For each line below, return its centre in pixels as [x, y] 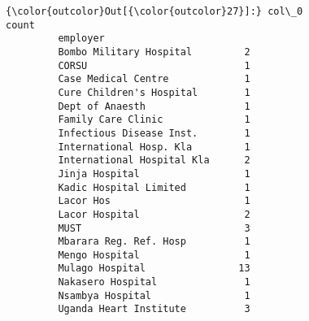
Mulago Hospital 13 [154, 269]
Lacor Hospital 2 [154, 214]
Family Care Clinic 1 [154, 120]
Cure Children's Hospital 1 [154, 92]
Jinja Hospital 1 [154, 174]
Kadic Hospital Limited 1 [154, 187]
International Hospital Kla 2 [154, 160]
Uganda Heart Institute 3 [154, 309]
